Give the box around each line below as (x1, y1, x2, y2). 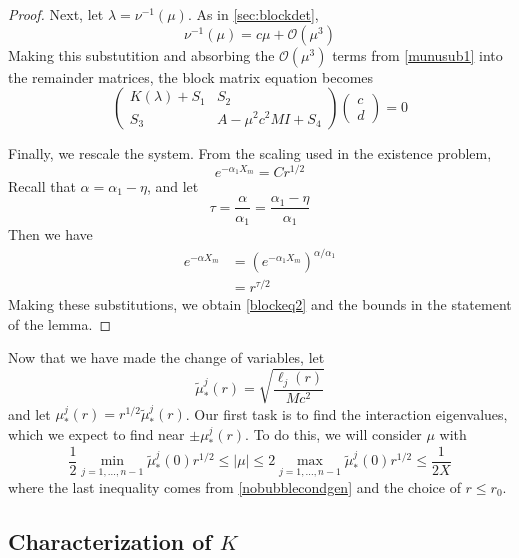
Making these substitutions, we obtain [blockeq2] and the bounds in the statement (8, 294, 512, 315)
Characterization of (8, 525, 212, 556)
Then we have (8, 223, 93, 244)
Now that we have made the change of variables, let (8, 347, 325, 368)
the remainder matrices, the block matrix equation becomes (8, 66, 374, 87)
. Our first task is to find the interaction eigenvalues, (185, 403, 508, 424)
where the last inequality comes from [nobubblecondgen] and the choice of (8, 476, 461, 497)
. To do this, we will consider (245, 424, 422, 445)
